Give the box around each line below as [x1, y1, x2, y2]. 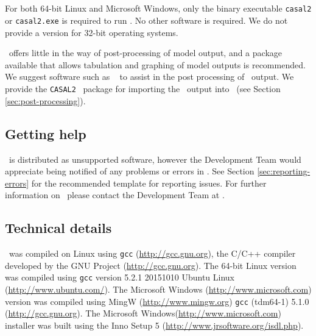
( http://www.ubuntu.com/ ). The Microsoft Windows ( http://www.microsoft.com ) [5, 283, 312, 296]
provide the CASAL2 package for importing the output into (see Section [5, 82, 281, 95]
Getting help [5, 124, 86, 143]
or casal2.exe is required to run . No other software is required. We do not [5, 14, 288, 27]
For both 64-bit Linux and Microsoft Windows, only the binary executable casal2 [5, 2, 312, 15]
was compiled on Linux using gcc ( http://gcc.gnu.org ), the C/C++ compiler [9, 247, 296, 260]
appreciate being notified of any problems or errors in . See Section [5, 165, 255, 177]
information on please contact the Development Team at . [5, 188, 225, 201]
